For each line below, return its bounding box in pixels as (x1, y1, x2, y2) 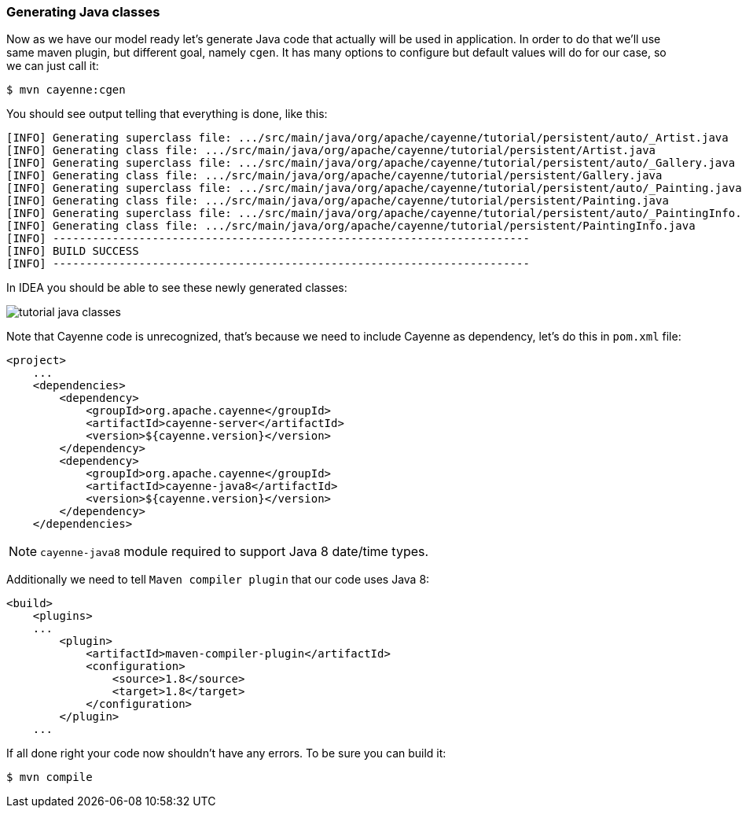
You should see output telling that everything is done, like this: (6, 107, 328, 121)
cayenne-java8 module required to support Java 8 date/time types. (40, 543, 429, 560)
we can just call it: (6, 59, 99, 73)
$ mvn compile (6, 771, 93, 784)
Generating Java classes (6, 4, 160, 20)
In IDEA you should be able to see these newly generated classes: (6, 281, 347, 295)
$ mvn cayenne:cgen (6, 83, 126, 97)
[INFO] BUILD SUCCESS (6, 245, 139, 258)
